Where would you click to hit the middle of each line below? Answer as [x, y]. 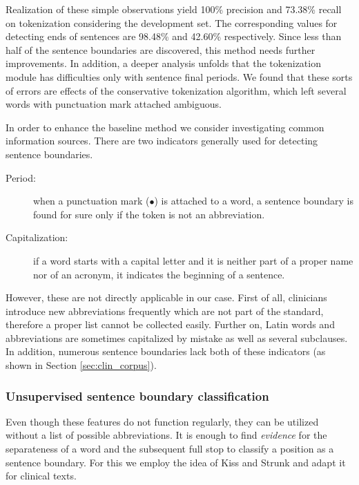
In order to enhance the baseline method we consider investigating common [165, 127]
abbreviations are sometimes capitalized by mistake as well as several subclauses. [177, 337]
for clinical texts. [41, 476]
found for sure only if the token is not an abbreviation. [149, 214]
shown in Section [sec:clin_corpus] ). [81, 365]
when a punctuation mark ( [91, 201]
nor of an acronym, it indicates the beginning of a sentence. [159, 274]
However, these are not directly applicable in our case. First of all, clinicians [166, 297]
